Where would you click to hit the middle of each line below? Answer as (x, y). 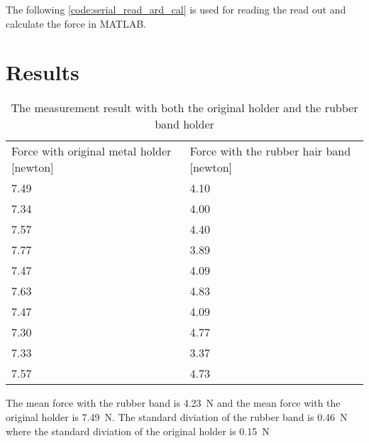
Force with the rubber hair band (270, 151)
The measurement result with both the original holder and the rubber (184, 108)
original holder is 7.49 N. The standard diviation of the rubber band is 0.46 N (177, 416)
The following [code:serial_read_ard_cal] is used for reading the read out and (176, 9)
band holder (184, 124)
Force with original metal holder (92, 151)
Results (43, 72)
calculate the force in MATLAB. (76, 23)
